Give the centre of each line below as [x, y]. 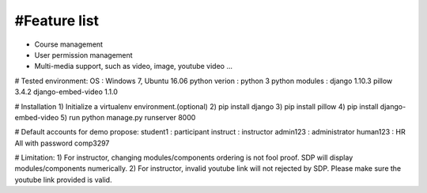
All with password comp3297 [62, 143]
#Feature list [57, 21]
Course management [68, 44]
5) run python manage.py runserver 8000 [128, 117]
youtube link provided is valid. [63, 180]
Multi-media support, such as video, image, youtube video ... [134, 66]
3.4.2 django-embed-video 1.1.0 [66, 92]
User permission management [84, 55]
